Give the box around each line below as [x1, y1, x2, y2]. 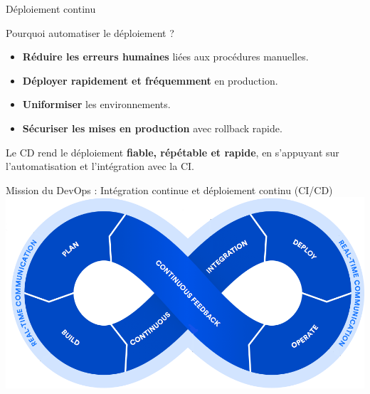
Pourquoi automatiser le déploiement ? [6, 25, 174, 40]
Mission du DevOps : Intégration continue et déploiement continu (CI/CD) [6, 182, 333, 197]
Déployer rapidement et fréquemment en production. [22, 73, 278, 87]
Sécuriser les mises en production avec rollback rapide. [22, 120, 282, 135]
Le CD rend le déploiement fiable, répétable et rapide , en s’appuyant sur [6, 144, 339, 159]
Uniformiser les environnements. [22, 97, 171, 112]
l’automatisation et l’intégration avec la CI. [6, 159, 194, 174]
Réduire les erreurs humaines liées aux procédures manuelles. [22, 49, 309, 64]
